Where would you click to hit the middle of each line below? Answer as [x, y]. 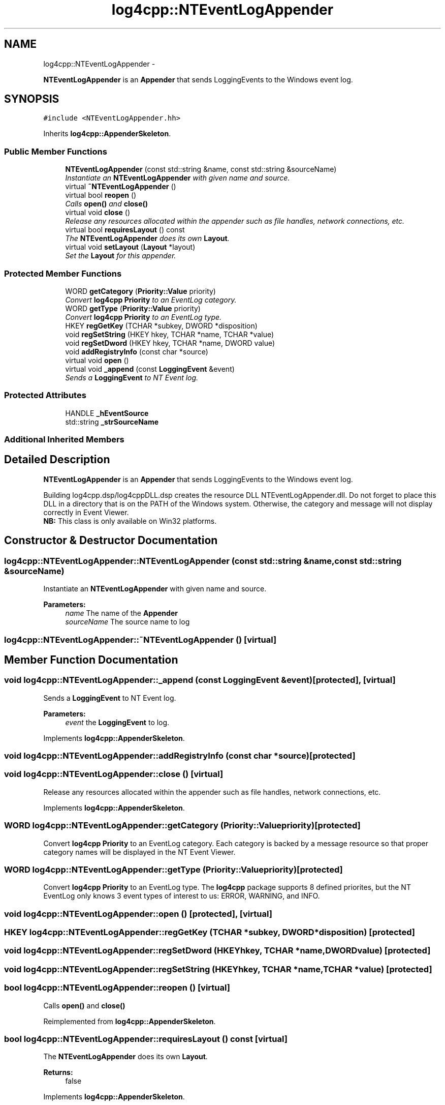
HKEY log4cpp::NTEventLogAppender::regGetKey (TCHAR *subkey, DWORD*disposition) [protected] [210, 932]
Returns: [58, 1072]
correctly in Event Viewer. [86, 512]
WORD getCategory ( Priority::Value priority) [140, 291]
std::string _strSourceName [112, 422]
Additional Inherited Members [64, 440]
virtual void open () [97, 360]
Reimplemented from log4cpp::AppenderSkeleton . [130, 1021]
